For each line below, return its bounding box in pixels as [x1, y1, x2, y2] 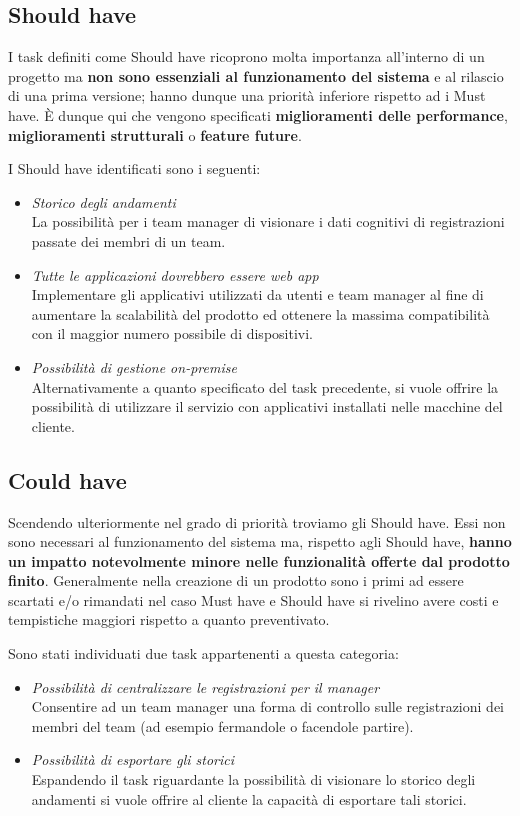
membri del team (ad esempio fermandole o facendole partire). [31, 715, 414, 736]
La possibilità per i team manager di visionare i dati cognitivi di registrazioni [31, 211, 505, 232]
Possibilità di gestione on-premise [31, 356, 237, 377]
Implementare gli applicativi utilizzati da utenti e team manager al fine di [31, 284, 484, 305]
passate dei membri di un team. [31, 230, 226, 251]
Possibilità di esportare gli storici [31, 749, 235, 770]
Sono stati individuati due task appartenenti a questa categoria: [8, 643, 399, 664]
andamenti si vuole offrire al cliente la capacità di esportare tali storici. [31, 788, 467, 809]
